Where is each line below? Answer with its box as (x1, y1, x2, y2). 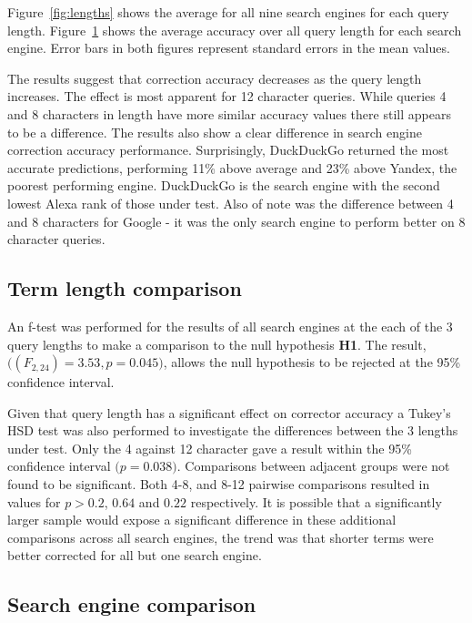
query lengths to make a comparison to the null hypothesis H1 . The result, (7, 334, 427, 353)
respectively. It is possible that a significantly (190, 492, 442, 511)
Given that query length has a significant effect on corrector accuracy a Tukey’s (7, 403, 451, 422)
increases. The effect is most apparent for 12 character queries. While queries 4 (7, 87, 447, 106)
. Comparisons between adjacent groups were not (176, 456, 450, 475)
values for (7, 492, 61, 511)
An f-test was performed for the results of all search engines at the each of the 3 (7, 316, 453, 335)
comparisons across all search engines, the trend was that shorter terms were (7, 527, 434, 546)
